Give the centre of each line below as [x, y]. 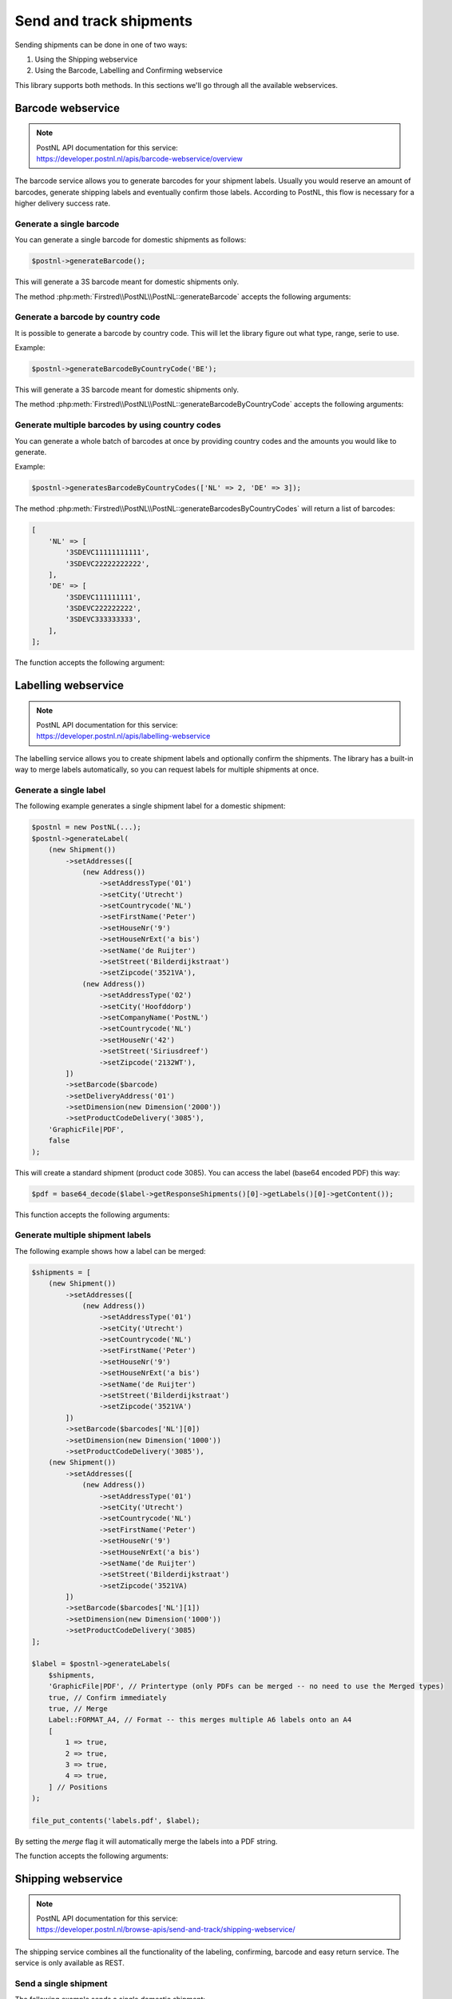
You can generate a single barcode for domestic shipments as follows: [131, 240]
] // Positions [78, 1787]
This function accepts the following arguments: [92, 1215]
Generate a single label [60, 790]
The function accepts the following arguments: [92, 1856]
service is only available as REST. [70, 1963]
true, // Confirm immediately [107, 1698]
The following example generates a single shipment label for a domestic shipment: [150, 806]
